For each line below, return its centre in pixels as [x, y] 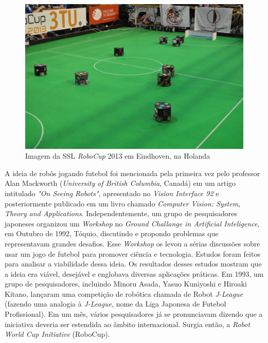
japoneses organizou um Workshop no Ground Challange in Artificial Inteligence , [132, 223]
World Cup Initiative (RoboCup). [57, 334]
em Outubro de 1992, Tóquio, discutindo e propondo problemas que [112, 233]
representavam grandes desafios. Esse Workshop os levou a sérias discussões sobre [132, 243]
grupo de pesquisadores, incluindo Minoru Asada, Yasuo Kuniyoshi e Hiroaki [126, 284]
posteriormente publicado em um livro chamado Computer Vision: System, [123, 203]
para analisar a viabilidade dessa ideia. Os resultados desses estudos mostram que [133, 264]
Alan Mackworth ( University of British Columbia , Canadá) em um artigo [120, 183]
